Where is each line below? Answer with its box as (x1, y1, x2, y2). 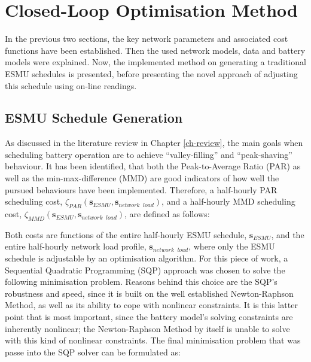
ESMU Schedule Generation (5, 108, 183, 127)
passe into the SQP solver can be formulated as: (5, 345, 181, 358)
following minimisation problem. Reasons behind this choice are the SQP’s (5, 275, 278, 288)
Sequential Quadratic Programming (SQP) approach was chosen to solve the (5, 263, 285, 276)
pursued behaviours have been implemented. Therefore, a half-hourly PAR (5, 183, 278, 196)
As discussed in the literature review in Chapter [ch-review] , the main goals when (5, 136, 303, 149)
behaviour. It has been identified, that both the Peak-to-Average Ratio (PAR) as (5, 160, 301, 172)
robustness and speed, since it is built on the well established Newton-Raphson (5, 287, 294, 299)
